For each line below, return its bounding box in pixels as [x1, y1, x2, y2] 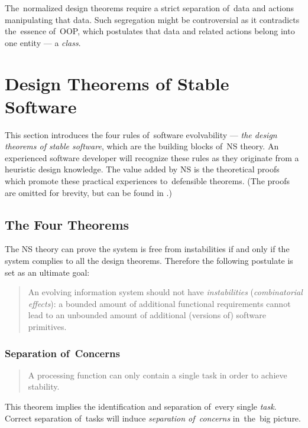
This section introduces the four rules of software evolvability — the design [5, 128, 277, 141]
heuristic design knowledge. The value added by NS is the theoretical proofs [5, 163, 280, 175]
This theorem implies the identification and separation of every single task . [5, 400, 277, 413]
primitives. [28, 321, 67, 333]
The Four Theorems [5, 215, 129, 233]
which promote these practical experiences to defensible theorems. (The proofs [5, 175, 290, 187]
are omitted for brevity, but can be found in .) [5, 186, 172, 198]
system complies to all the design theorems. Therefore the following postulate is [5, 254, 293, 267]
